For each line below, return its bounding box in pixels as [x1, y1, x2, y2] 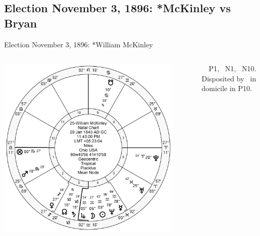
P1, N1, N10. [209, 63, 256, 74]
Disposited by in [201, 73, 256, 83]
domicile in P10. [201, 83, 252, 94]
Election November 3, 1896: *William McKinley [4, 39, 153, 49]
